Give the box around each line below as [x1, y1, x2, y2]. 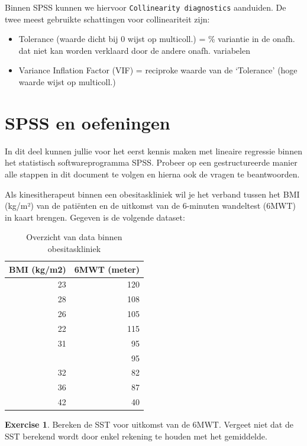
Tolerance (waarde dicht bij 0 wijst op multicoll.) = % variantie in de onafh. [18, 33, 295, 45]
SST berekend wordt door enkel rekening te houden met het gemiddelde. [5, 429, 267, 442]
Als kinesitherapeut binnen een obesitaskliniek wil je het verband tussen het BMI [5, 188, 300, 200]
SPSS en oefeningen [5, 110, 170, 134]
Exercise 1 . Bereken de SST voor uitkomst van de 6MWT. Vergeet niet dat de [5, 418, 293, 431]
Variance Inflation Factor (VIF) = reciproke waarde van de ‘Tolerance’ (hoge [18, 64, 298, 76]
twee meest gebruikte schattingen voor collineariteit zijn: [5, 12, 210, 25]
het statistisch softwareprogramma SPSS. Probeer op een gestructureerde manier [5, 156, 298, 169]
